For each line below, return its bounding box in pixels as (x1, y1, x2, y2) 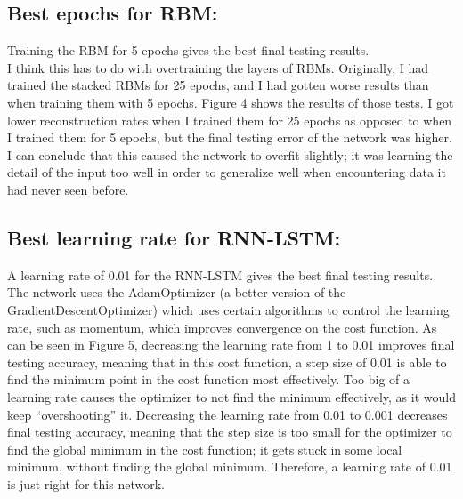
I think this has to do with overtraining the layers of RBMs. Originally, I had (7, 58, 429, 76)
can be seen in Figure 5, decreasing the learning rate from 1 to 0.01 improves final (7, 335, 455, 354)
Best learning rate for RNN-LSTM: (7, 223, 341, 251)
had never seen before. (7, 180, 129, 198)
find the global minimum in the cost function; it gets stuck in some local (7, 439, 402, 458)
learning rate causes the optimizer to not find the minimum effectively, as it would (7, 387, 456, 406)
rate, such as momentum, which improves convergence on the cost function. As (7, 318, 437, 336)
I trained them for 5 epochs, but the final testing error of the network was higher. (7, 128, 452, 147)
